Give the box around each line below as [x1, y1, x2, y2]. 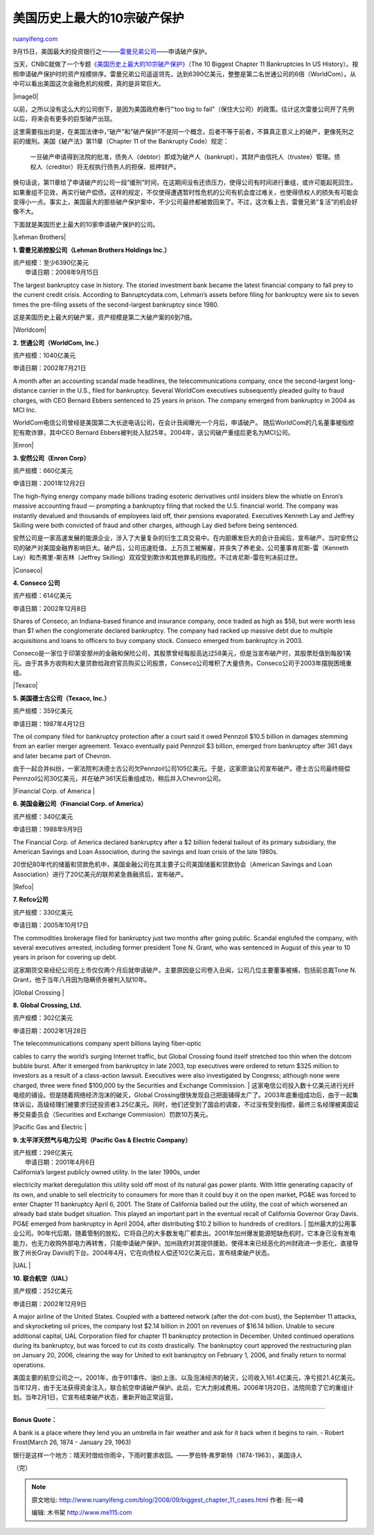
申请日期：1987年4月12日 [12, 719, 86, 728]
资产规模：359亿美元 [12, 707, 73, 715]
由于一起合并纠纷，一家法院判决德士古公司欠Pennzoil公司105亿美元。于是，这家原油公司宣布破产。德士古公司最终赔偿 [12, 764, 351, 773]
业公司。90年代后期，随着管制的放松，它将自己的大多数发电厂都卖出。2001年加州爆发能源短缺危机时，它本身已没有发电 [12, 1229, 356, 1237]
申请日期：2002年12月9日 [12, 1299, 87, 1307]
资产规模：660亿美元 [12, 467, 73, 474]
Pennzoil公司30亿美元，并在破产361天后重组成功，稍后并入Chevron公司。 [12, 774, 225, 782]
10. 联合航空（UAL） [12, 1274, 72, 1283]
